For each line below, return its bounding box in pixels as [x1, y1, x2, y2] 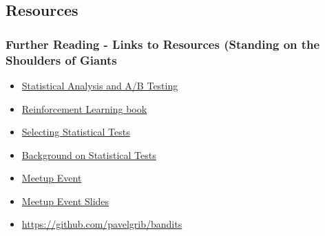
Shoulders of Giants [6, 51, 117, 68]
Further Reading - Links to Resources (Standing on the [6, 35, 320, 52]
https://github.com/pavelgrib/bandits [21, 217, 182, 231]
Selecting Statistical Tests [21, 125, 130, 139]
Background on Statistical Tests [21, 147, 156, 162]
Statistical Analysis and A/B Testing [21, 78, 178, 92]
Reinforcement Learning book [21, 101, 147, 116]
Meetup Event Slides [21, 193, 109, 208]
